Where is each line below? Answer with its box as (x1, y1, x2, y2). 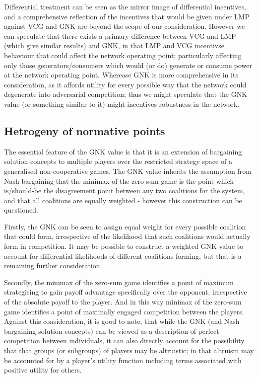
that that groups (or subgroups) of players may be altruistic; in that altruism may (4, 345, 254, 356)
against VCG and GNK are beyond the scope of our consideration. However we (4, 21, 245, 31)
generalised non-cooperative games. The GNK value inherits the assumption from (4, 165, 252, 176)
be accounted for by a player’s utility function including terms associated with (4, 355, 242, 365)
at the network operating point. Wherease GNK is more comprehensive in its (4, 70, 238, 80)
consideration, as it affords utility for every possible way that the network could (4, 79, 247, 89)
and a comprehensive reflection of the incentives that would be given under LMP (4, 11, 250, 21)
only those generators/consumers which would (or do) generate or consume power (4, 60, 252, 70)
